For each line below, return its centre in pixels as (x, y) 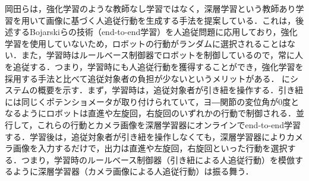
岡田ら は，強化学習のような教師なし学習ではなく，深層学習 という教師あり (150, 8)
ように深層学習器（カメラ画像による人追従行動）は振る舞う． (133, 171)
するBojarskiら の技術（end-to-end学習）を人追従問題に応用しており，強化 (155, 32)
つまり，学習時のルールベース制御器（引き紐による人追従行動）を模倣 (158, 159)
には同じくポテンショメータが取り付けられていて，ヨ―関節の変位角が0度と (152, 101)
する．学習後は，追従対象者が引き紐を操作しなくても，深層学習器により (146, 136)
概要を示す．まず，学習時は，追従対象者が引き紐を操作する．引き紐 (171, 90)
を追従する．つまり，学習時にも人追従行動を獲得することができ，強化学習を (154, 66)
